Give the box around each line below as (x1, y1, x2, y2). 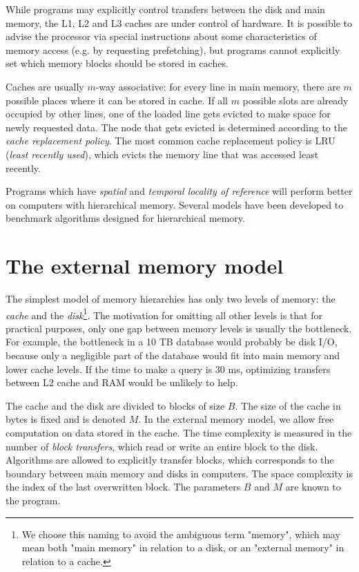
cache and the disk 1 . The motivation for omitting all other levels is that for (6, 305, 322, 322)
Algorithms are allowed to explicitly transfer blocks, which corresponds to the (6, 452, 334, 467)
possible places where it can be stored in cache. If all (6, 93, 228, 107)
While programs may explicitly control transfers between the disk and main (6, 2, 325, 16)
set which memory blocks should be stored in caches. (6, 56, 229, 70)
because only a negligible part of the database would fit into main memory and (6, 348, 340, 363)
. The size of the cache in (235, 398, 341, 412)
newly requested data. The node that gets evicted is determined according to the (6, 120, 347, 134)
